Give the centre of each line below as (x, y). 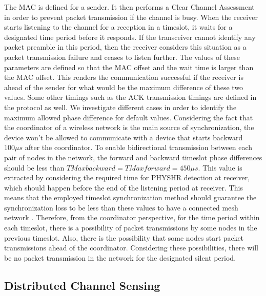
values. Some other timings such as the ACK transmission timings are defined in (130, 97)
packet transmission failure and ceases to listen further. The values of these (122, 57)
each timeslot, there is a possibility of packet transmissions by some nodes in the (131, 228)
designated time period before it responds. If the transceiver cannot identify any (130, 37)
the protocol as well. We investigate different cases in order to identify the (120, 107)
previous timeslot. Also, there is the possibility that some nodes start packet (124, 237)
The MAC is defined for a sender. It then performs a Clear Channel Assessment (129, 7)
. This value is (220, 167)
